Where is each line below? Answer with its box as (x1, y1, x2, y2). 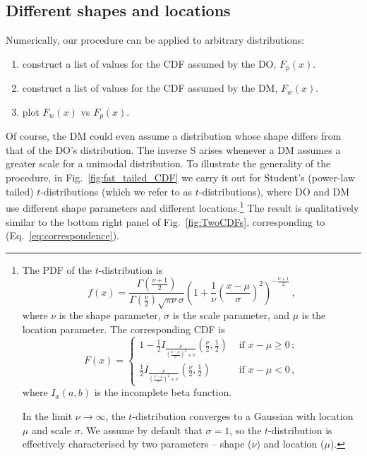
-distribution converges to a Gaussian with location (132, 409, 354, 424)
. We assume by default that (80, 422, 203, 437)
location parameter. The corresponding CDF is (22, 321, 225, 336)
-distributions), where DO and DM (198, 184, 350, 198)
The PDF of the (22, 262, 92, 277)
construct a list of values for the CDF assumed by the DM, (22, 80, 278, 95)
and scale (31, 422, 71, 437)
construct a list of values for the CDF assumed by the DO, (22, 56, 277, 71)
